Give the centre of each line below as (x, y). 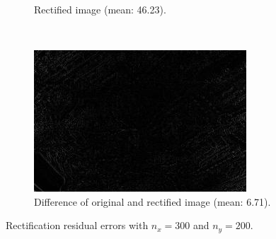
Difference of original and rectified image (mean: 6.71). (153, 201)
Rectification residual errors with (77, 225)
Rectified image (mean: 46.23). (100, 9)
